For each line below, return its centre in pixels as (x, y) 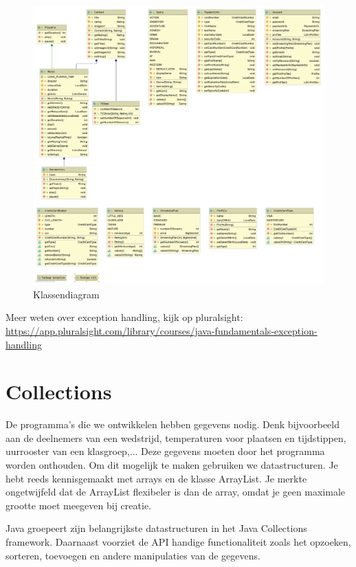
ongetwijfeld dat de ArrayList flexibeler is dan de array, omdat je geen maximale (176, 492)
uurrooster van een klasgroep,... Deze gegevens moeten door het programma (165, 451)
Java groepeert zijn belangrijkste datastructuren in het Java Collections (156, 528)
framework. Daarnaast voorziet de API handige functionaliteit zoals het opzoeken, (178, 542)
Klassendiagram (66, 294)
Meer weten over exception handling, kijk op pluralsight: (124, 317)
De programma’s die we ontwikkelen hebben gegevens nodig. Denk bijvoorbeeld (173, 424)
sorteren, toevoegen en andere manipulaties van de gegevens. (133, 555)
